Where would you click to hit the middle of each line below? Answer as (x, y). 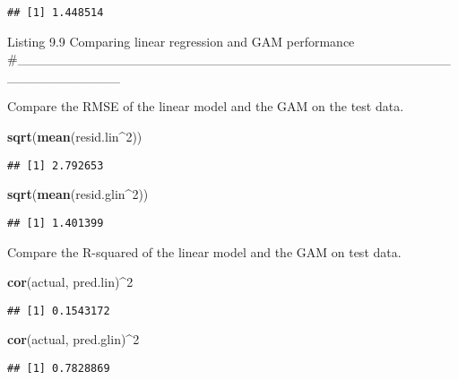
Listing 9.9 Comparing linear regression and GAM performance (181, 41)
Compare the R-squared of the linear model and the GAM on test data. (204, 251)
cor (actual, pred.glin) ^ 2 (73, 339)
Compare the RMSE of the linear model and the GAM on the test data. (206, 106)
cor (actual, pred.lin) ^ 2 (70, 282)
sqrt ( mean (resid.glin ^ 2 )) (78, 194)
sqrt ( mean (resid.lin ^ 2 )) (75, 137)
